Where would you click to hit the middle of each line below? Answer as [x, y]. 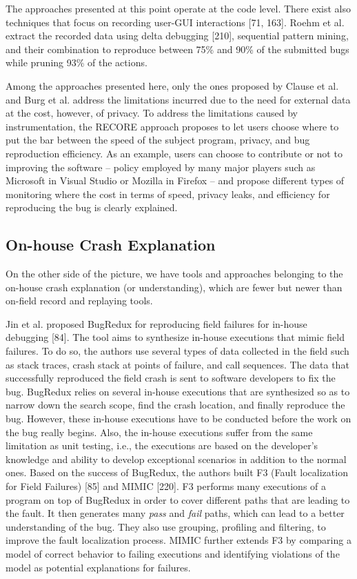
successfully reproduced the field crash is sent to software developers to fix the [171, 378]
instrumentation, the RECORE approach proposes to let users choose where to [172, 126]
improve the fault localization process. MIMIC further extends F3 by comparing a [178, 540]
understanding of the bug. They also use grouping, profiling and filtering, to [166, 526]
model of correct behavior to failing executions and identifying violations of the [173, 553]
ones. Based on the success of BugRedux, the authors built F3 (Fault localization [177, 472]
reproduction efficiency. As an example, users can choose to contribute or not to [174, 153]
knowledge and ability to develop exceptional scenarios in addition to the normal [176, 459]
